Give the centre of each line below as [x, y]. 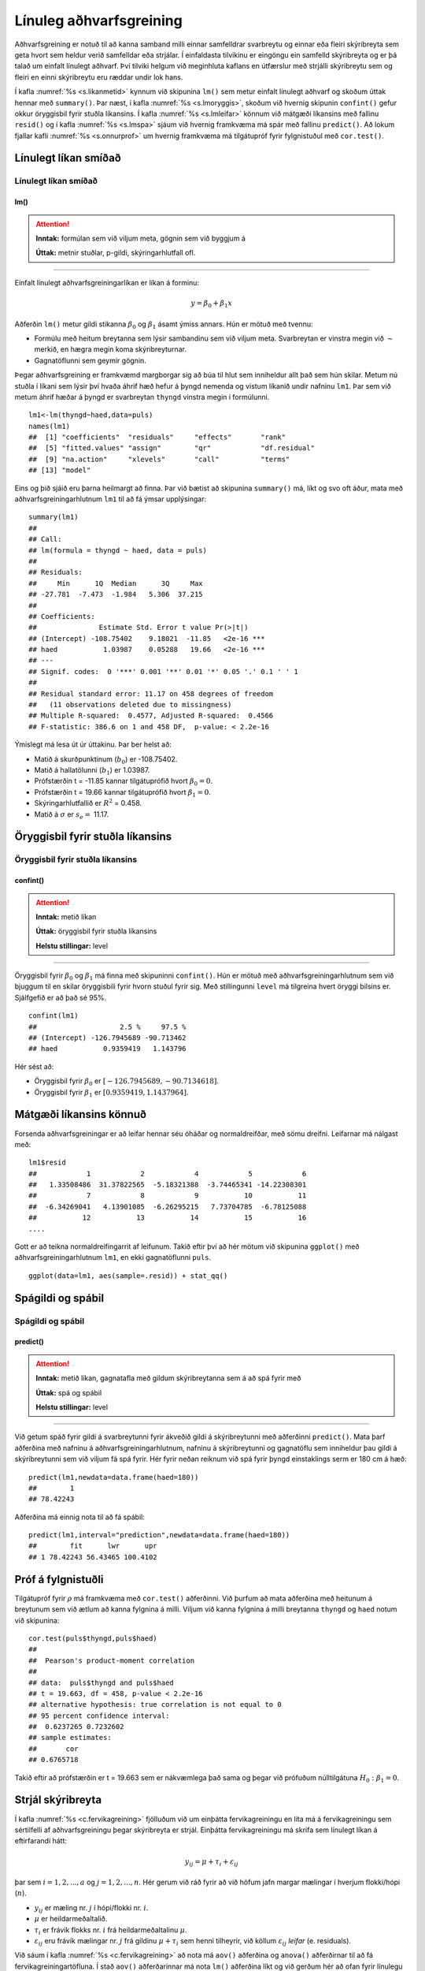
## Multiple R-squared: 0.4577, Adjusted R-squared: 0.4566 [151, 716]
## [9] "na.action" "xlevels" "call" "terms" [159, 459]
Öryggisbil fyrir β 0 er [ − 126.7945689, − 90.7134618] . [127, 1082]
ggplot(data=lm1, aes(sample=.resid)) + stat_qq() [128, 1276]
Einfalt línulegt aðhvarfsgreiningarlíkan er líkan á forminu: [107, 282]
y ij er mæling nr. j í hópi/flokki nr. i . [91, 1908]
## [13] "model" [60, 470]
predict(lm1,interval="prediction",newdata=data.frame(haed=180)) [159, 1535]
